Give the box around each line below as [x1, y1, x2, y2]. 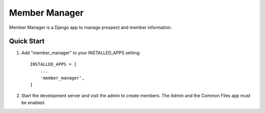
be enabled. [21, 99, 46, 105]
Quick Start [9, 37, 45, 45]
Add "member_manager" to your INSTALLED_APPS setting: [21, 50, 141, 56]
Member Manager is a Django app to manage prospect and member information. [9, 24, 172, 30]
